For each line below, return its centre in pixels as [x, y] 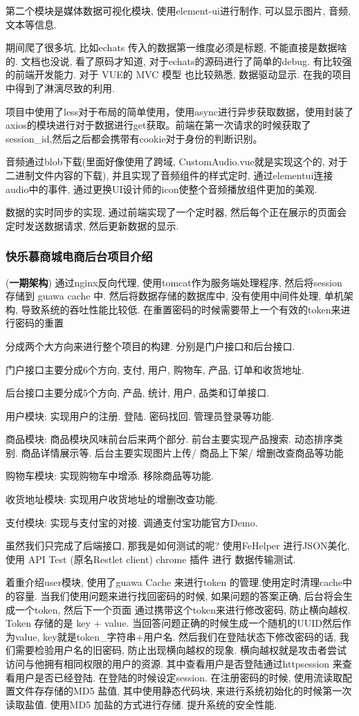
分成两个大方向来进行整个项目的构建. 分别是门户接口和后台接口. [150, 346]
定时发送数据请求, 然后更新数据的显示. [92, 225]
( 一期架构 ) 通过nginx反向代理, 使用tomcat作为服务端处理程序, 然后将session [174, 282]
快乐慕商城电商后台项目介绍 [79, 256]
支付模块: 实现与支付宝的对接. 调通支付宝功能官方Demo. [132, 522]
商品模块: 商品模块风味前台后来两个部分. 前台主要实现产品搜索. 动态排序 [169, 439]
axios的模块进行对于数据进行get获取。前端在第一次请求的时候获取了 [158, 125]
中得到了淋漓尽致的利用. [60, 88]
